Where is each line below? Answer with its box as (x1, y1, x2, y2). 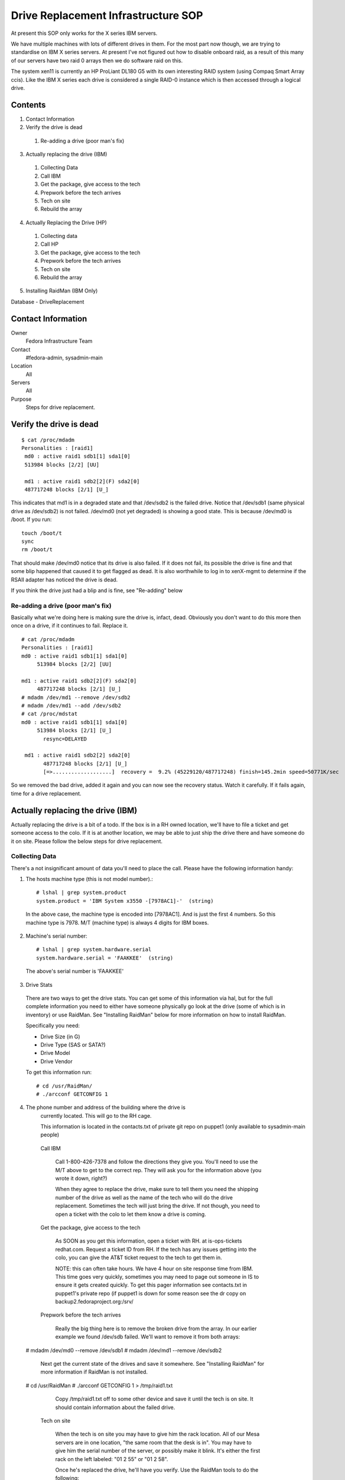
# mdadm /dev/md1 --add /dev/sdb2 (21, 702, 121, 709)
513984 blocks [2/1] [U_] (37, 727, 112, 734)
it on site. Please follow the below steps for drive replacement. (11, 838, 162, 845)
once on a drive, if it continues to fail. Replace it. (11, 622, 128, 629)
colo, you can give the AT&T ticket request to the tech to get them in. (55, 1254, 223, 1261)
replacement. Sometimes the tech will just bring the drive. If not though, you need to (55, 1202, 260, 1209)
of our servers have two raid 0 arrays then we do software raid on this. (11, 57, 183, 64)
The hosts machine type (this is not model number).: (25, 876, 154, 883)
